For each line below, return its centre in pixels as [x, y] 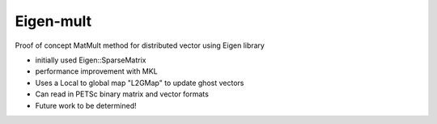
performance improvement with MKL [96, 71]
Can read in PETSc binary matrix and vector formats [122, 94]
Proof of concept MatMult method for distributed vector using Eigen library [140, 45]
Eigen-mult [53, 21]
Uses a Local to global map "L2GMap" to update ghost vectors [140, 83]
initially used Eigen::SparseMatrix [91, 60]
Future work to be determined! [86, 105]
